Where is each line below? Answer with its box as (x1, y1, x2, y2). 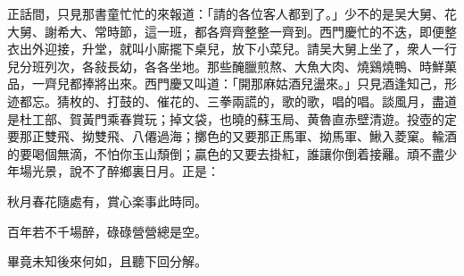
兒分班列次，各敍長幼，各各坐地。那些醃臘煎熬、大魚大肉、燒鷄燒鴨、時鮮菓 (7, 56, 457, 75)
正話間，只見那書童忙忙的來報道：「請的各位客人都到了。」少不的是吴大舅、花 (7, 4, 457, 22)
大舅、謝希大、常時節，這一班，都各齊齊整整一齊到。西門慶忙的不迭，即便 (7, 21, 444, 40)
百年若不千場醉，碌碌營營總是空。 (7, 222, 207, 240)
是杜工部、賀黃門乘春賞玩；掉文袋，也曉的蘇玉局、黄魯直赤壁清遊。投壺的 (7, 109, 444, 128)
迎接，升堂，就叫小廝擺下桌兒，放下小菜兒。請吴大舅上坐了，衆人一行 (44, 39, 457, 58)
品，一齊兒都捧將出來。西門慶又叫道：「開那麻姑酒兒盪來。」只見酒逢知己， (7, 74, 444, 93)
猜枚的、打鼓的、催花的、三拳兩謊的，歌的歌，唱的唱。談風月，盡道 (56, 91, 457, 110)
